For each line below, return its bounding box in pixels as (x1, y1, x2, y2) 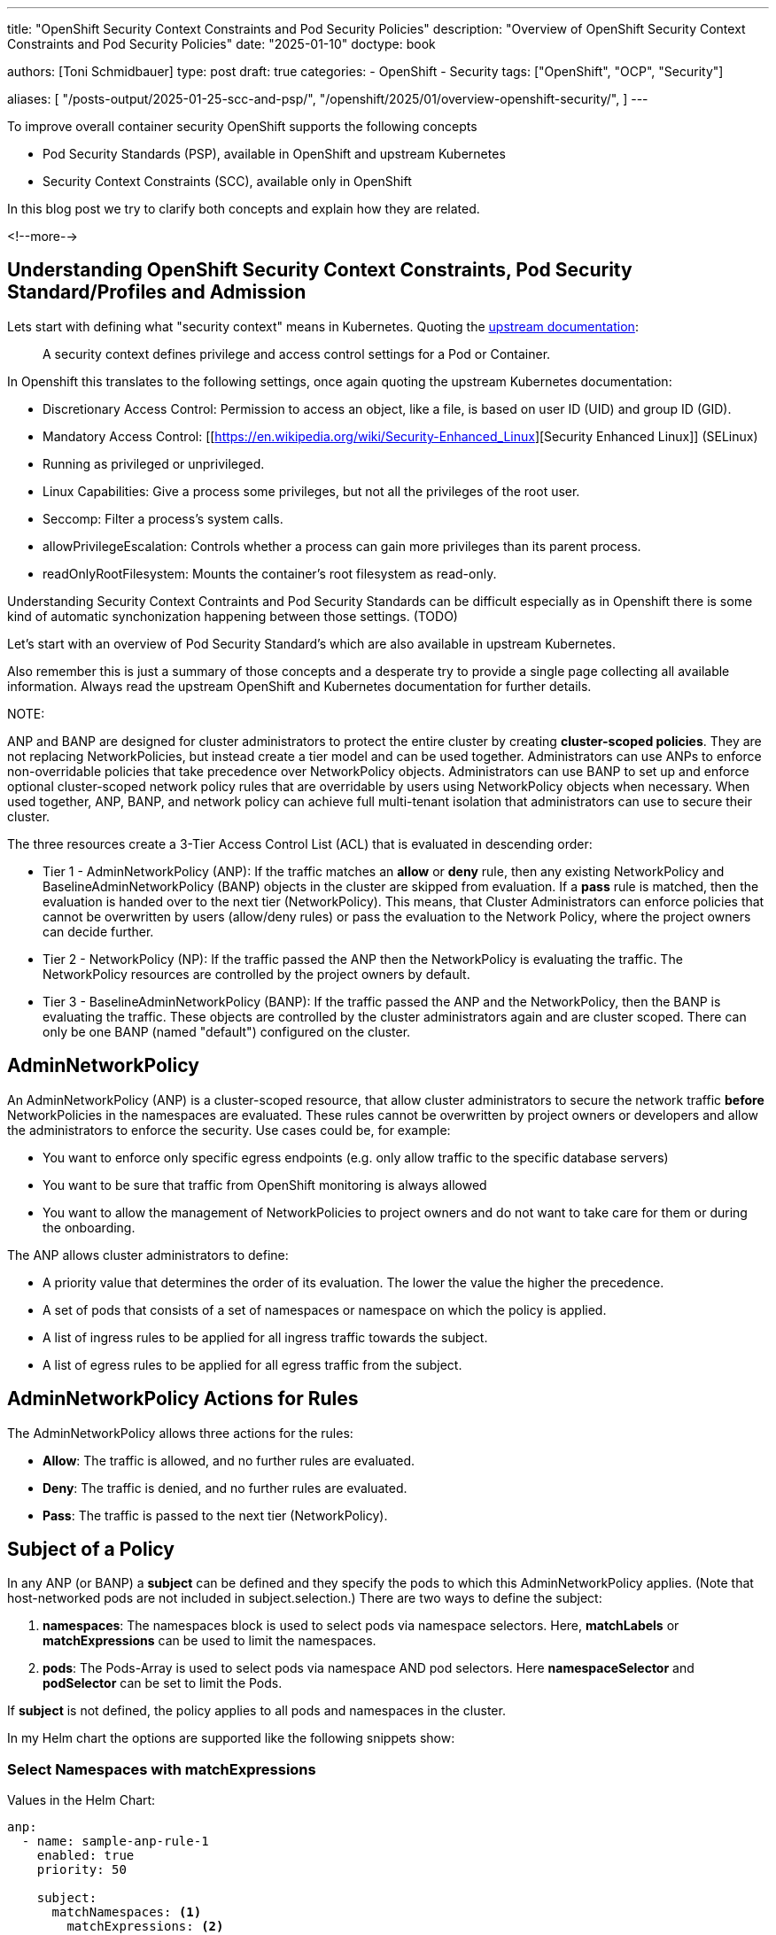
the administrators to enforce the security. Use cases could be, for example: (7, 1122, 451, 1138)
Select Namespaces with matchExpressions (7, 1760, 316, 1778)
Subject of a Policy (7, 1537, 175, 1560)
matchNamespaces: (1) (51, 1905, 202, 1920)
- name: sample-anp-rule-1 (21, 1834, 209, 1849)
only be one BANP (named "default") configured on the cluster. (43, 1023, 411, 1039)
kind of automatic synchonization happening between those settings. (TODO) (7, 608, 458, 624)
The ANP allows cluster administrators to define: (7, 1247, 289, 1263)
